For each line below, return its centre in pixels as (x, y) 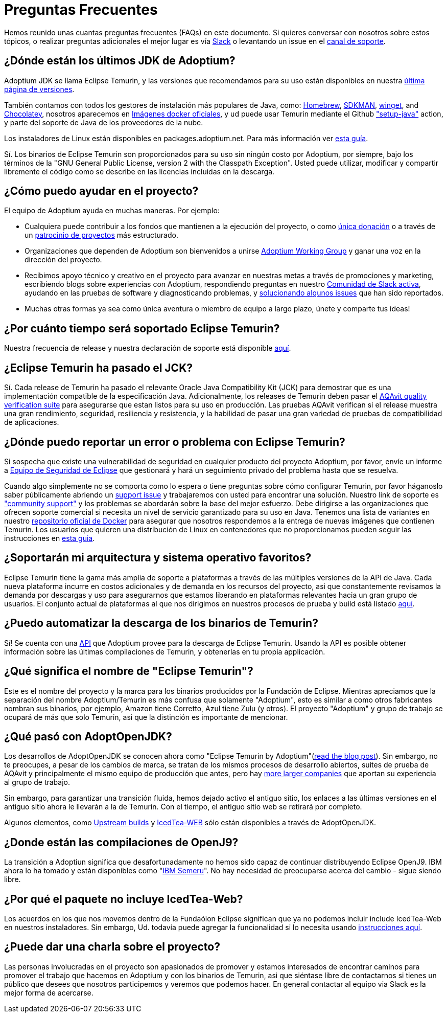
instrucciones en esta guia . (50, 538)
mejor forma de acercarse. (49, 992)
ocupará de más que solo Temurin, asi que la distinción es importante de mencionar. (146, 717)
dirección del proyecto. (63, 260)
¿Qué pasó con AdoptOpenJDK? (88, 736)
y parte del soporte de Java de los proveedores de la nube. (104, 122)
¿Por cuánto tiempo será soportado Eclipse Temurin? (142, 328)
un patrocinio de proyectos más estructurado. (101, 235)
